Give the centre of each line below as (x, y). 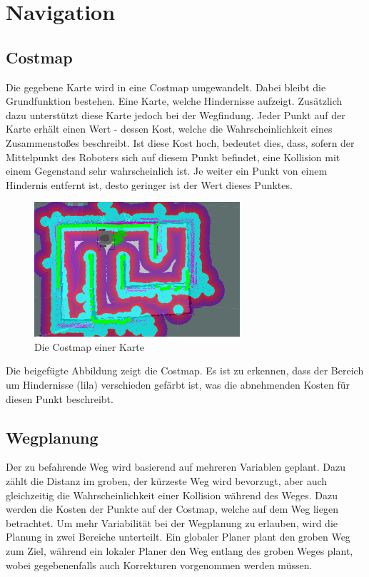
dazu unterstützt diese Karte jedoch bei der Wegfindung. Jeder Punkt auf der (176, 114)
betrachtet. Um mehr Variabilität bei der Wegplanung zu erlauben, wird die (172, 522)
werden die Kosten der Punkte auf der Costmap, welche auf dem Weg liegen (172, 509)
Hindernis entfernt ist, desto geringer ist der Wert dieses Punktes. (149, 184)
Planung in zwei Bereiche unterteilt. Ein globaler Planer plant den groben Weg (178, 537)
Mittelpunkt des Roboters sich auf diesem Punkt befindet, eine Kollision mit (173, 157)
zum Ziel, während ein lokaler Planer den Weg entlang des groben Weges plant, (180, 551)
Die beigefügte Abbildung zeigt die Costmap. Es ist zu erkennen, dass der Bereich (185, 371)
